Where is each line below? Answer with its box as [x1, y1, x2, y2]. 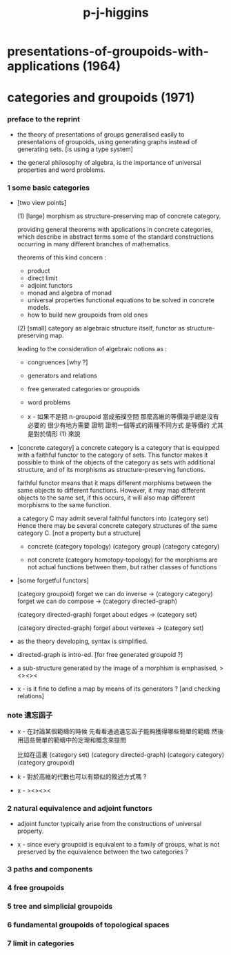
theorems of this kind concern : [17, 253, 107, 262]
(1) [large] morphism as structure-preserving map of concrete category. [17, 212, 221, 220]
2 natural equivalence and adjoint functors [7, 804, 153, 814]
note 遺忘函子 [7, 710, 53, 720]
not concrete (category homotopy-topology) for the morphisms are [27, 555, 219, 564]
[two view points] [17, 198, 67, 206]
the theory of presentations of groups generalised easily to [17, 130, 185, 139]
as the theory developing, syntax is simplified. [17, 637, 148, 645]
